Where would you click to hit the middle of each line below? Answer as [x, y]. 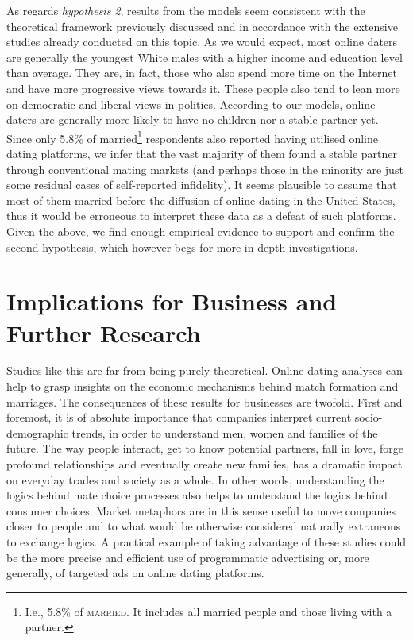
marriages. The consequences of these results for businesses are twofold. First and [205, 401]
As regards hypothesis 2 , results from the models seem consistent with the [186, 10]
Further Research [104, 332]
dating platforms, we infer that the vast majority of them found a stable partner [202, 153]
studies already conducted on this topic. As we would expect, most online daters [202, 42]
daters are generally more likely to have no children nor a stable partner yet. [193, 120]
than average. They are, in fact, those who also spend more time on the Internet [202, 73]
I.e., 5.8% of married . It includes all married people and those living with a [208, 611]
